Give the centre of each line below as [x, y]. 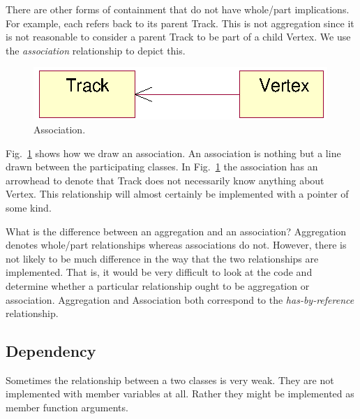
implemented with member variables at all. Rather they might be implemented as [180, 394]
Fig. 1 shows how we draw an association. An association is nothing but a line [173, 153]
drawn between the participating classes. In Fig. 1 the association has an [162, 167]
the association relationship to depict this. [96, 50]
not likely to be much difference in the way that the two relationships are [162, 258]
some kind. [29, 207]
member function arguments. [67, 407]
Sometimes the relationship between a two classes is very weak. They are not [170, 380]
